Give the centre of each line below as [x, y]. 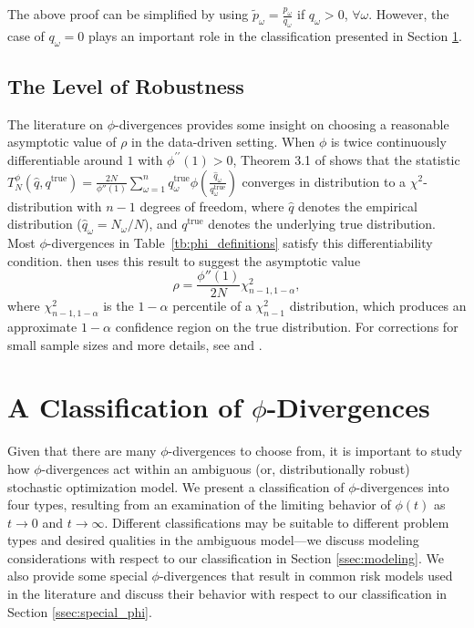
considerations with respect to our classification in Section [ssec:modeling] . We [226, 557]
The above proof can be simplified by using [128, 14]
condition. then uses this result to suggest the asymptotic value [184, 260]
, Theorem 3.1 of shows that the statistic [346, 159]
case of [26, 35]
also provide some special [77, 576]
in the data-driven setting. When [223, 142]
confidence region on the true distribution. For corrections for [287, 326]
